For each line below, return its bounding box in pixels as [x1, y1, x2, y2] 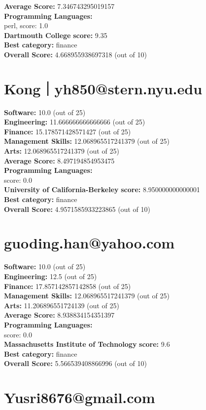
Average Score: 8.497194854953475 [4, 155, 115, 165]
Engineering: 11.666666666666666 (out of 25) [4, 117, 145, 127]
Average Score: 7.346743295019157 [4, 1, 115, 11]
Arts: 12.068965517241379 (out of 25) [4, 146, 119, 156]
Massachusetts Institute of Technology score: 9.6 [4, 339, 170, 349]
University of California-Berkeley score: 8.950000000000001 [4, 184, 200, 195]
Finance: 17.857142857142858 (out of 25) [4, 281, 131, 291]
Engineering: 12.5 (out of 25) [4, 271, 97, 281]
